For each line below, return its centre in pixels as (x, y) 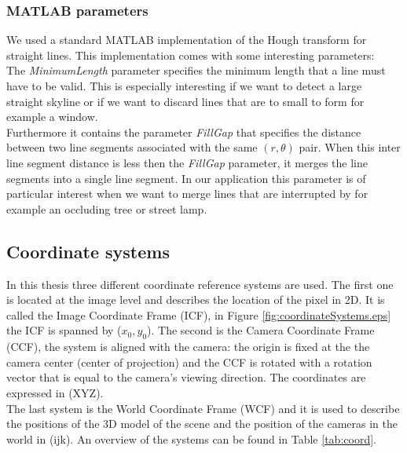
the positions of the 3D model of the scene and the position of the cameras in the (202, 424)
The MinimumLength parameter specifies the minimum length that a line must (196, 70)
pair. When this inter (350, 147)
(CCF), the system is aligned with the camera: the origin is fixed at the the (188, 347)
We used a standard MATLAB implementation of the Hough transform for (187, 40)
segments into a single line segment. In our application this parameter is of (186, 178)
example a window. (52, 117)
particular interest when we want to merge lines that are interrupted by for (187, 194)
